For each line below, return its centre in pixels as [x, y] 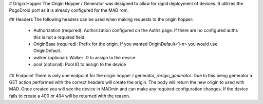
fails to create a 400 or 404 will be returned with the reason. [69, 96]
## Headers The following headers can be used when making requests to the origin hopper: [101, 19]
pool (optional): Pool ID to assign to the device [80, 64]
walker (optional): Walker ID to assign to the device [85, 57]
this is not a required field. [60, 37]
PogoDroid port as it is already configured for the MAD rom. [69, 10]
